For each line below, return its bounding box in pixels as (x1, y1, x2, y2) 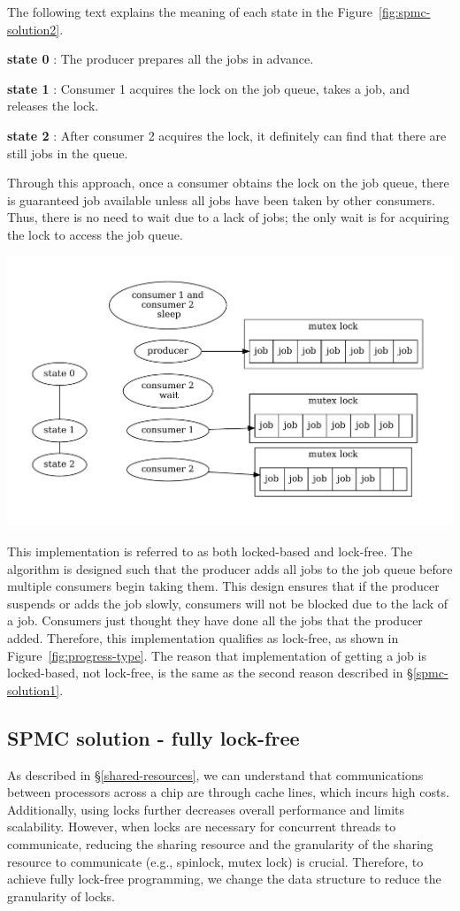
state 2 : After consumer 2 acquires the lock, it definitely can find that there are (7, 126, 447, 144)
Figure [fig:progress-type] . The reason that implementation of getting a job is (7, 646, 426, 664)
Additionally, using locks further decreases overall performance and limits (7, 800, 405, 818)
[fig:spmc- (378, 3, 431, 20)
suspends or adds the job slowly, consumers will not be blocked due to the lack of (7, 593, 448, 612)
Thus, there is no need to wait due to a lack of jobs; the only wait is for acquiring (7, 208, 449, 226)
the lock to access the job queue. (7, 225, 183, 243)
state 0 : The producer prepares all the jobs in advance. (7, 50, 314, 68)
